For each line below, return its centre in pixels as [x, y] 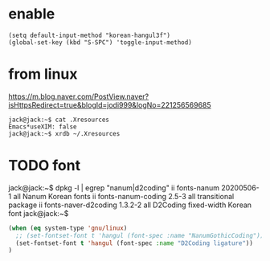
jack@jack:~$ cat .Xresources [59, 120]
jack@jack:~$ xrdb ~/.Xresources [64, 133]
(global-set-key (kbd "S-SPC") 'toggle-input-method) [100, 42]
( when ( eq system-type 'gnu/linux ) [68, 228]
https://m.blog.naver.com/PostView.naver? [79, 96]
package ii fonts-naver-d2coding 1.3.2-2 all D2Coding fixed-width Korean [130, 205]
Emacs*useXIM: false [43, 126]
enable [32, 14]
